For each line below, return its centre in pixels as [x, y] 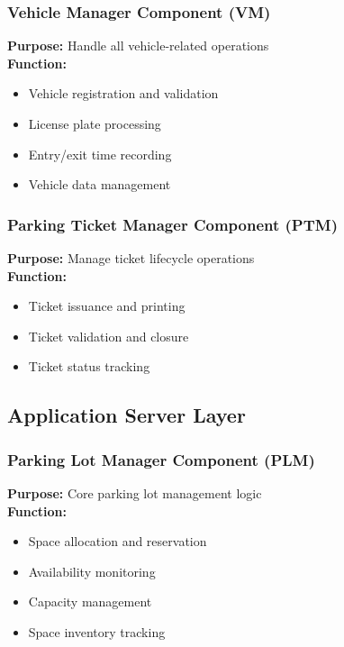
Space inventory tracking [97, 631]
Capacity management [90, 601]
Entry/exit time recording [100, 154]
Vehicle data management [100, 184]
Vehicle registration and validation [123, 93]
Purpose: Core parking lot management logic [135, 492]
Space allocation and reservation [118, 541]
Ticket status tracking [89, 366]
